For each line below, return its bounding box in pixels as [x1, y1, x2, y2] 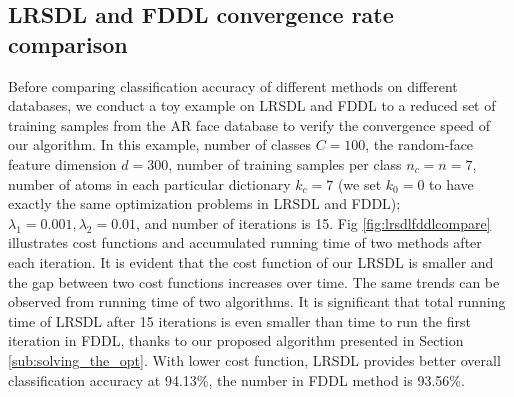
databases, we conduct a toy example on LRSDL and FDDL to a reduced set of [8, 95, 496, 116]
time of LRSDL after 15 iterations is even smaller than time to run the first [8, 310, 471, 331]
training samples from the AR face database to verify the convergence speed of [8, 114, 491, 135]
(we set [337, 173, 382, 194]
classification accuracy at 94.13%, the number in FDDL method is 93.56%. [8, 369, 465, 390]
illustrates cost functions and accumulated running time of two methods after [8, 232, 482, 253]
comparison [8, 28, 128, 59]
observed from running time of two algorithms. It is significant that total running [8, 291, 506, 312]
